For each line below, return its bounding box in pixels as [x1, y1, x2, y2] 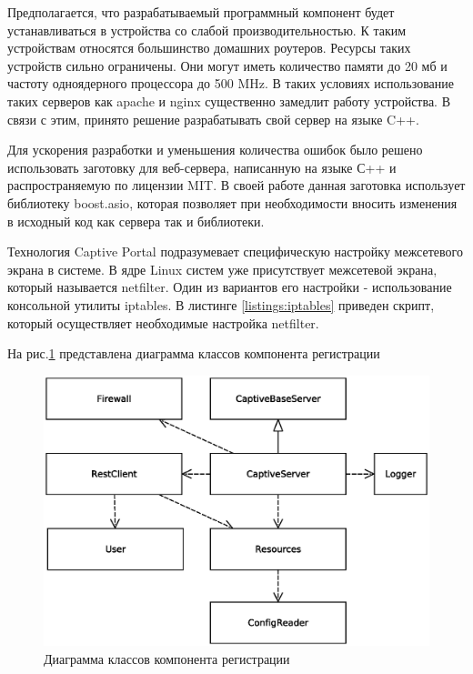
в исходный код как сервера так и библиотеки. [7, 211, 265, 230]
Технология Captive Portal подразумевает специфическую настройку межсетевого [7, 242, 463, 261]
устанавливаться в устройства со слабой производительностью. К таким [7, 20, 407, 39]
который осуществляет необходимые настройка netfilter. [7, 313, 319, 332]
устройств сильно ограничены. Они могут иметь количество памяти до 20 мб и [7, 55, 448, 75]
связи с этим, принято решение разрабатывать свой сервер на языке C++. [7, 109, 419, 128]
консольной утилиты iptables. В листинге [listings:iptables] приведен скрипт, [7, 295, 435, 314]
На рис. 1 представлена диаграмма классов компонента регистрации [7, 344, 380, 363]
